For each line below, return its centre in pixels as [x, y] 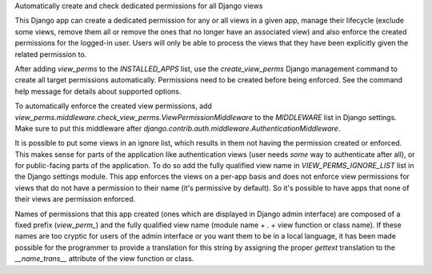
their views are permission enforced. [75, 199]
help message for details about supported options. [98, 91]
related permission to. [51, 54]
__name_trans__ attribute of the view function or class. [104, 259]
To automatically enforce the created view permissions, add [113, 106]
